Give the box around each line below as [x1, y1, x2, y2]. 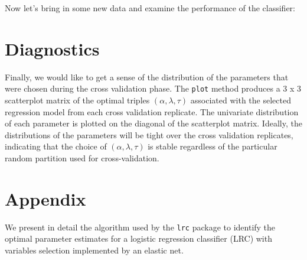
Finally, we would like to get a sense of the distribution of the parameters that [5, 70, 289, 83]
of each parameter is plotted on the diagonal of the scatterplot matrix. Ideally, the [5, 117, 302, 129]
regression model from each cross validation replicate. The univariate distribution [5, 105, 299, 118]
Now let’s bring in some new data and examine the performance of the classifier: [5, 2, 295, 14]
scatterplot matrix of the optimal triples [5, 93, 150, 106]
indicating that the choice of [5, 140, 107, 152]
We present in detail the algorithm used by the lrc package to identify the [5, 220, 276, 233]
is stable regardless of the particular [148, 140, 277, 152]
